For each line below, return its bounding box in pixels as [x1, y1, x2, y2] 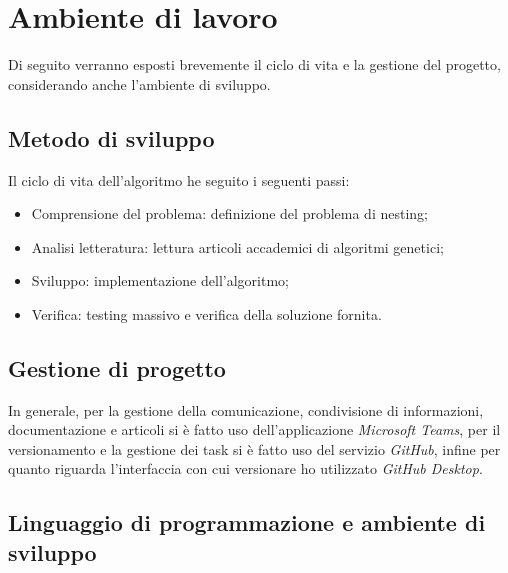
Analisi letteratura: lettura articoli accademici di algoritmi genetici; [31, 236, 444, 257]
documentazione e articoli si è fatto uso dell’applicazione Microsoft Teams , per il [8, 419, 501, 440]
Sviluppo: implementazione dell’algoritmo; [31, 270, 289, 291]
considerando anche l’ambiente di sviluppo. [8, 73, 271, 94]
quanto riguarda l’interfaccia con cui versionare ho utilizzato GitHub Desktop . [8, 458, 483, 479]
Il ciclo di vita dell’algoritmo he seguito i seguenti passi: [8, 169, 350, 190]
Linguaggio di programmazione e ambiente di [8, 507, 486, 538]
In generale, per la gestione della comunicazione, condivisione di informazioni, [8, 399, 484, 420]
